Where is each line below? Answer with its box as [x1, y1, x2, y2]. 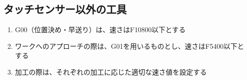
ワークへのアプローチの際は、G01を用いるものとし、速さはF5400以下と [15, 40, 244, 51]
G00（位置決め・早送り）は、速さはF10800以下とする [15, 24, 186, 35]
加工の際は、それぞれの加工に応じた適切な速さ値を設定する [15, 66, 207, 77]
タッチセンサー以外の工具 [3, 1, 127, 17]
